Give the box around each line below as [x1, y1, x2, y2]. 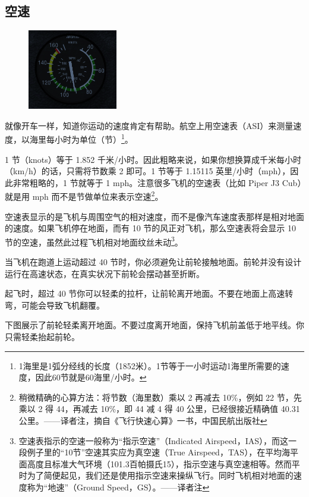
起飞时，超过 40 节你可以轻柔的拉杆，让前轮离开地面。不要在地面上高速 [5, 287, 285, 300]
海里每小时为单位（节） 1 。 [29, 131, 133, 145]
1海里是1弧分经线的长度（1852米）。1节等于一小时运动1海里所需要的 [18, 359, 281, 372]
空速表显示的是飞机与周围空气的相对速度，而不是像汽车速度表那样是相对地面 [5, 210, 304, 222]
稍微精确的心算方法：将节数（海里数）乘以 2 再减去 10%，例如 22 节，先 [18, 391, 302, 403]
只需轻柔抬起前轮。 [5, 330, 80, 342]
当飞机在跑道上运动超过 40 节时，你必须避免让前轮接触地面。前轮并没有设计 [5, 255, 302, 268]
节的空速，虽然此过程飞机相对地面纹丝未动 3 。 [5, 234, 183, 248]
